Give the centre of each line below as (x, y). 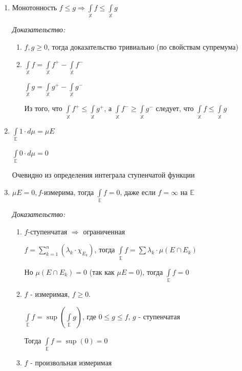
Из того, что (43, 108)
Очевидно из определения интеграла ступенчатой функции (103, 175)
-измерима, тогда (68, 192)
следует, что (175, 108)
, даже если (138, 192)
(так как (102, 271)
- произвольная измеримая (71, 362)
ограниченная (104, 231)
